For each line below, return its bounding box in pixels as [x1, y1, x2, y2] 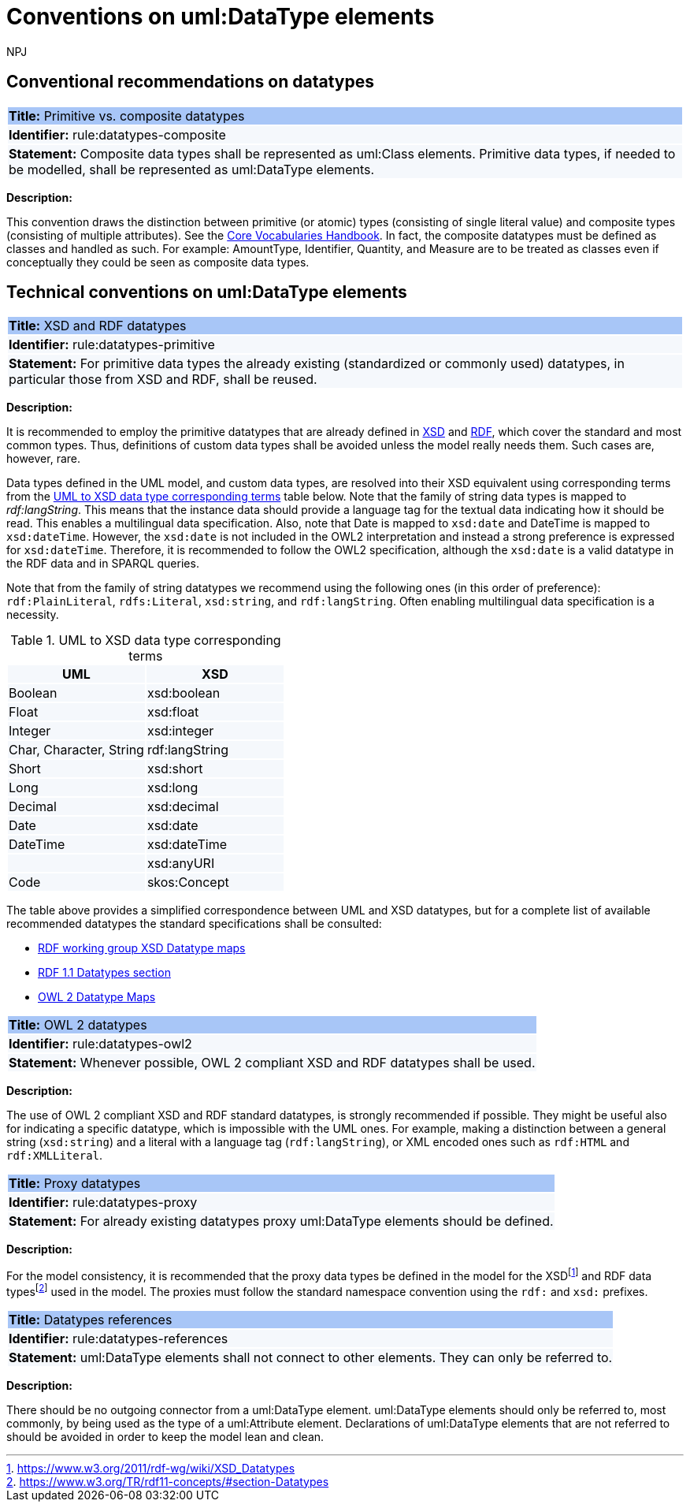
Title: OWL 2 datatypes [9, 1017, 147, 1033]
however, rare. [6, 452, 81, 466]
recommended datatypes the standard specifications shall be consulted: [6, 917, 382, 931]
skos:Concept [147, 874, 229, 891]
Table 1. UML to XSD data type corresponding [10, 632, 281, 649]
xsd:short [147, 761, 203, 777]
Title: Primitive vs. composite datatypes [9, 107, 245, 124]
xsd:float [147, 704, 199, 720]
